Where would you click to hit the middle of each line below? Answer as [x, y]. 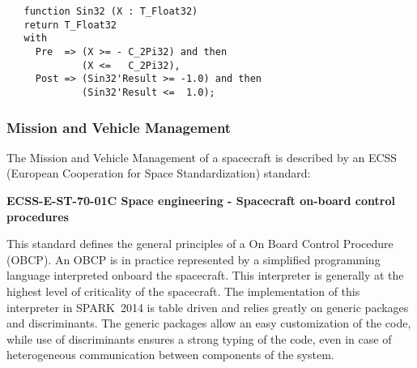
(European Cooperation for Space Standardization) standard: [159, 173]
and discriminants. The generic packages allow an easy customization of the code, [209, 323]
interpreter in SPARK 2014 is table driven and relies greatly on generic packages [208, 307]
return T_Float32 [70, 25]
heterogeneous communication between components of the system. [170, 355]
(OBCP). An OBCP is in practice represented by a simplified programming [194, 259]
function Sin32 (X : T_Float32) [111, 11]
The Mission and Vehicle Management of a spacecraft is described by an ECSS [202, 157]
